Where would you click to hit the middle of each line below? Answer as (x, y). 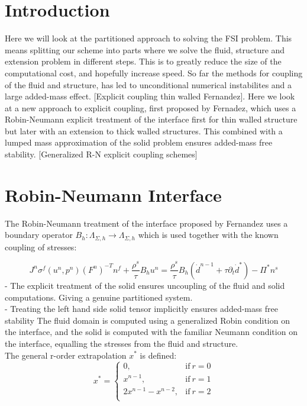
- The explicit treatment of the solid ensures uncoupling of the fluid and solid (145, 285)
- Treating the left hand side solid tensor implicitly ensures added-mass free (141, 309)
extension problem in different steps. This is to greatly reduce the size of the (143, 61)
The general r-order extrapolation (66, 355)
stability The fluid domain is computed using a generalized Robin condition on (147, 320)
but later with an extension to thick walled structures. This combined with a (144, 130)
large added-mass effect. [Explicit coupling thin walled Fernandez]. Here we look (150, 96)
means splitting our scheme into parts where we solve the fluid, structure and (145, 49)
